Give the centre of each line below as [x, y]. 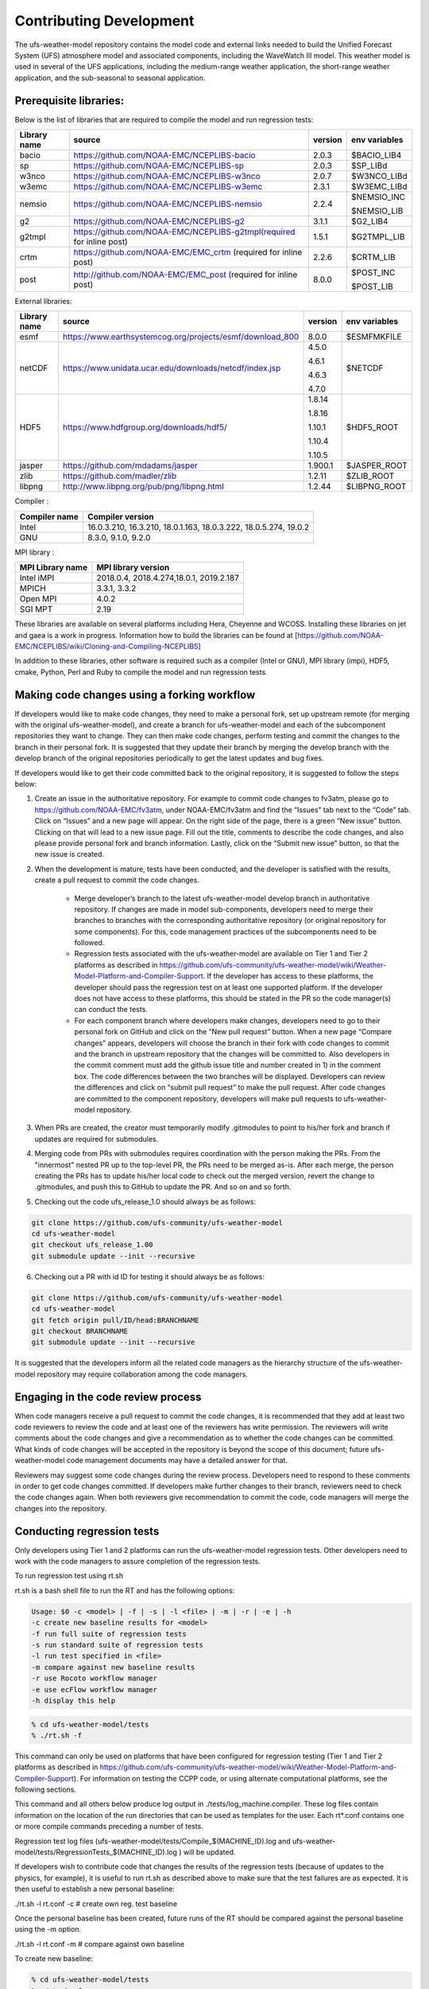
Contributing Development [104, 21]
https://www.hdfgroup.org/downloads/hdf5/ [145, 427]
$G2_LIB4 [369, 221]
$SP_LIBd [369, 165]
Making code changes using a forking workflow [135, 695]
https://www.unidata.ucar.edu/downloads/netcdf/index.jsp [172, 368]
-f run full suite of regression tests [109, 1634]
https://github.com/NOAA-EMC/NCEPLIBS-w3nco [167, 177]
